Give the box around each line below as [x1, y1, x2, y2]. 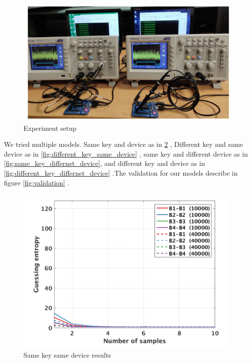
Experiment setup [23, 122, 77, 133]
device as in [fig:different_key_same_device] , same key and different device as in [4, 148, 248, 159]
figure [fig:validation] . [4, 177, 70, 187]
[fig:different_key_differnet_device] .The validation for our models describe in [4, 168, 238, 178]
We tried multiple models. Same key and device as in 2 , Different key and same [4, 139, 243, 149]
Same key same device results [23, 349, 111, 360]
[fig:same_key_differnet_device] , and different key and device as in [4, 158, 205, 168]
